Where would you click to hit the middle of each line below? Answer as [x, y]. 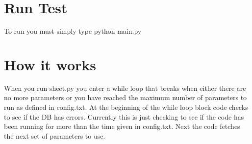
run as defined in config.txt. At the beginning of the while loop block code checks [126, 107]
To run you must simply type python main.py [73, 31]
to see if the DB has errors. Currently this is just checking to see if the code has [124, 116]
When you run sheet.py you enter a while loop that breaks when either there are [125, 88]
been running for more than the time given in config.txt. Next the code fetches [122, 126]
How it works [50, 64]
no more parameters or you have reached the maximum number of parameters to [126, 97]
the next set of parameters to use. [55, 135]
